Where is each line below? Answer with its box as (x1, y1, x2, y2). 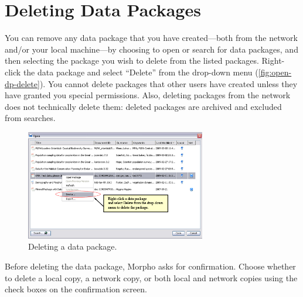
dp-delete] (5, 77, 40, 89)
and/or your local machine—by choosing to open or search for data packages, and (5, 43, 298, 55)
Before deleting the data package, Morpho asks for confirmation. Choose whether (5, 260, 296, 272)
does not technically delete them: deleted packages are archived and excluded (5, 100, 282, 112)
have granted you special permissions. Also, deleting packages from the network (5, 89, 291, 101)
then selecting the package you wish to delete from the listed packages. (5, 54, 259, 67)
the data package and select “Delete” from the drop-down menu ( (23, 65, 258, 78)
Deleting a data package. (28, 240, 117, 253)
